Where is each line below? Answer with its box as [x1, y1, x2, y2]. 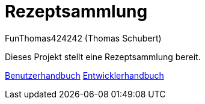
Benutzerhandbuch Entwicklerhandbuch [5, 70, 164, 81]
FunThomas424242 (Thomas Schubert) [5, 32, 162, 43]
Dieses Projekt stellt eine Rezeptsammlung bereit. [5, 51, 201, 62]
